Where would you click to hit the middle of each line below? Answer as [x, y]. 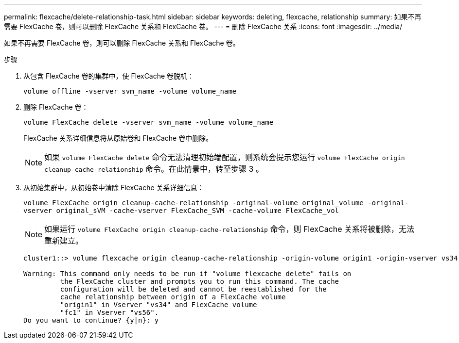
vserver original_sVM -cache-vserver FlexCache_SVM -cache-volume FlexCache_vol [181, 211]
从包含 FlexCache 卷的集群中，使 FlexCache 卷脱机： [109, 76]
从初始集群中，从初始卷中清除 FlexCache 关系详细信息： [114, 188]
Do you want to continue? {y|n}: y [91, 320]
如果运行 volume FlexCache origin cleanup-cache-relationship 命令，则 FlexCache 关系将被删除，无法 [229, 229]
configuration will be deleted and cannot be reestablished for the [193, 289]
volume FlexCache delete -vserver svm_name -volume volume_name [149, 122]
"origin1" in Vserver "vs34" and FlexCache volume [159, 305]
